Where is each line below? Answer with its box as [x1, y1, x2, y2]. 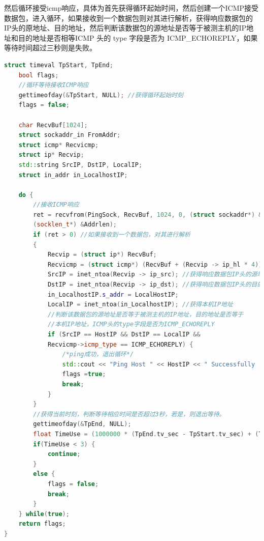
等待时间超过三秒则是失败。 [4, 42, 96, 53]
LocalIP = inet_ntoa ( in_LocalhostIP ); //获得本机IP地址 [47, 301, 233, 308]
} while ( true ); [18, 510, 70, 518]
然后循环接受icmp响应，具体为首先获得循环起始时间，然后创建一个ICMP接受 [4, 3, 259, 13]
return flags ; [18, 520, 66, 528]
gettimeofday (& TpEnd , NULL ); [33, 420, 131, 428]
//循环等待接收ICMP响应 [18, 81, 89, 89]
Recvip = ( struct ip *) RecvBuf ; [47, 251, 157, 259]
